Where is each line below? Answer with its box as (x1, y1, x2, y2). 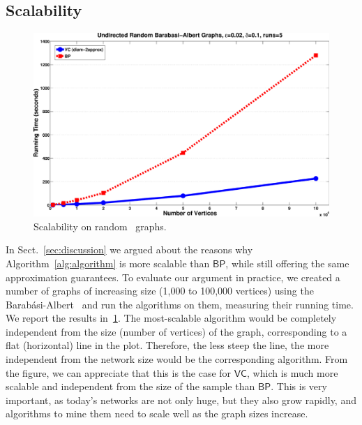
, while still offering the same (225, 255, 349, 270)
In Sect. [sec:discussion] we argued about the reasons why (6, 242, 253, 257)
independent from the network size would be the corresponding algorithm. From (6, 352, 348, 366)
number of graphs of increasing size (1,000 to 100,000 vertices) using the (6, 283, 314, 298)
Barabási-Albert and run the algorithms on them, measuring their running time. (6, 297, 354, 311)
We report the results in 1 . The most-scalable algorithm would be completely (6, 311, 337, 325)
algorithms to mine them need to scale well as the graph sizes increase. (6, 406, 308, 421)
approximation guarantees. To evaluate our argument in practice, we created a (6, 269, 340, 284)
